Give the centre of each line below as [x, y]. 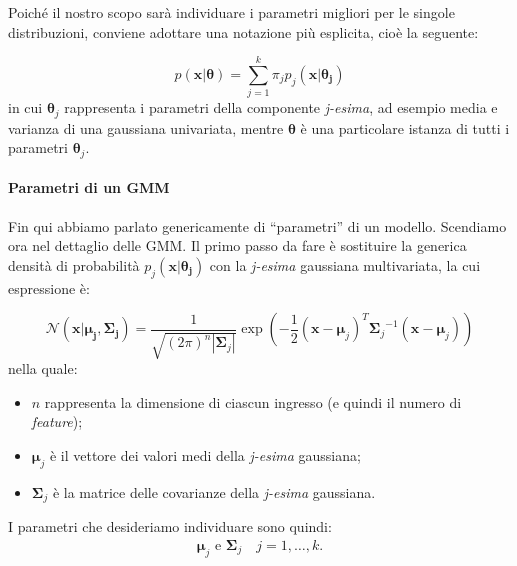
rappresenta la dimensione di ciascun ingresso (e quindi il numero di [253, 401]
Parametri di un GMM [89, 187]
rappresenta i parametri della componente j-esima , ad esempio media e [281, 107]
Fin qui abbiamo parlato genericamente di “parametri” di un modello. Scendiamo [257, 225]
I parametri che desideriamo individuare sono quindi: [170, 526]
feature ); [57, 421]
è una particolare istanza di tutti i [405, 127]
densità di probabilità [74, 264]
